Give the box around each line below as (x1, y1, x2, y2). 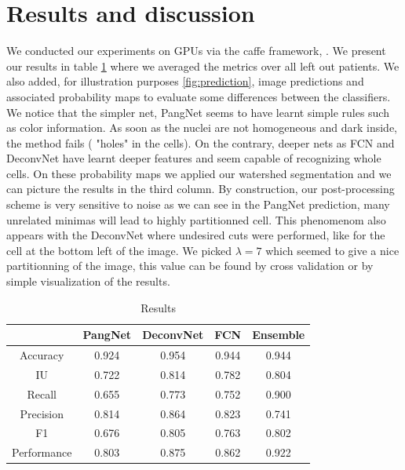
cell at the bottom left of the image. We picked (6, 242, 232, 258)
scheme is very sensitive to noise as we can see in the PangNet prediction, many (6, 196, 390, 213)
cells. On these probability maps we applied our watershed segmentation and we (6, 165, 392, 181)
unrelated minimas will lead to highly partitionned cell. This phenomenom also (6, 211, 386, 228)
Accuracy (20, 347, 64, 363)
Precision (20, 405, 64, 421)
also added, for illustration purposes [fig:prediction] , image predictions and (6, 73, 364, 89)
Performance (12, 444, 72, 461)
